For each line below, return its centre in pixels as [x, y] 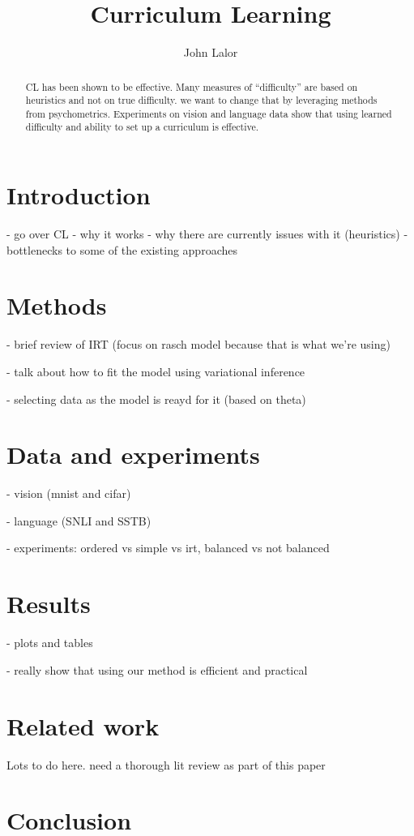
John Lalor [211, 52]
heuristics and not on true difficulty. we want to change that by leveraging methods [201, 100]
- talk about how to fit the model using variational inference [156, 371]
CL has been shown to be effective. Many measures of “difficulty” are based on [192, 86]
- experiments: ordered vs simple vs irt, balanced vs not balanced [168, 548]
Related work [83, 725]
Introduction [79, 195]
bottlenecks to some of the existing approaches [122, 249]
